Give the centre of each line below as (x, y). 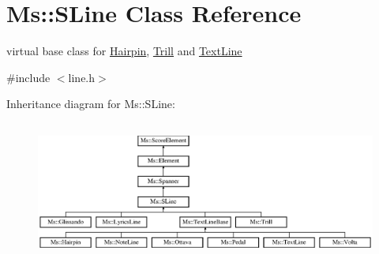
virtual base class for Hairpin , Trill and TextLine (124, 51)
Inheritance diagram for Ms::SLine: (91, 104)
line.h (82, 77)
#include (28, 77)
